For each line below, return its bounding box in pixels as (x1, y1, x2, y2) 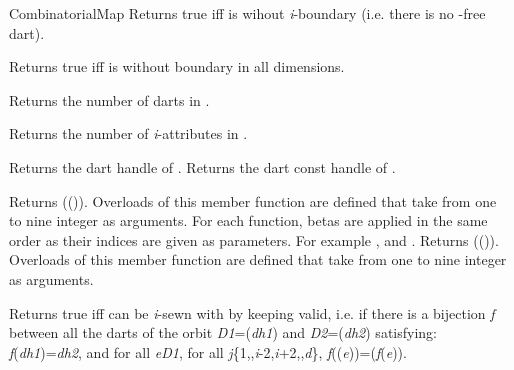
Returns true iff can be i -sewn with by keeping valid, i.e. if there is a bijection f (9, 302, 495, 323)
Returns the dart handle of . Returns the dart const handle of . (9, 156, 396, 177)
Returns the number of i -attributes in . (9, 123, 248, 144)
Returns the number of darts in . (9, 89, 210, 110)
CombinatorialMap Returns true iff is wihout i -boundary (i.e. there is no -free (9, 3, 486, 23)
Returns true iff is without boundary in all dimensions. (9, 56, 345, 77)
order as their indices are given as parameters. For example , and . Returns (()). (9, 229, 499, 250)
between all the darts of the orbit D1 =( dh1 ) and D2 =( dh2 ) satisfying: (9, 322, 437, 343)
